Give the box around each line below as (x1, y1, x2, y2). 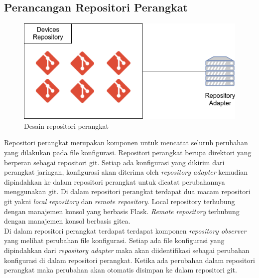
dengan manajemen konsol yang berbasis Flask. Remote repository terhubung (4, 206, 240, 216)
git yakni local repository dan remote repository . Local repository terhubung (4, 196, 235, 206)
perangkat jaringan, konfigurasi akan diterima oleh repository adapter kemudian (4, 167, 248, 177)
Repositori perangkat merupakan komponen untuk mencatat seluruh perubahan (4, 137, 248, 148)
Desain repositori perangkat (24, 120, 109, 131)
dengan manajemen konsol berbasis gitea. (4, 216, 130, 226)
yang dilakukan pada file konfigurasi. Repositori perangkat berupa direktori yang (4, 147, 252, 157)
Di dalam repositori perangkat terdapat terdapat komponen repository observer (4, 225, 247, 236)
